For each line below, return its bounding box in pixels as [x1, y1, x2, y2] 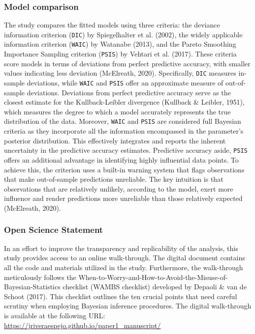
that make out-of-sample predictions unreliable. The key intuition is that [4, 174, 223, 184]
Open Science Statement [4, 223, 103, 236]
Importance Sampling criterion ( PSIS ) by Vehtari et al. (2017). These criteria [4, 49, 237, 59]
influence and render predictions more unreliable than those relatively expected [4, 193, 243, 203]
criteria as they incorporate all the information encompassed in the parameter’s [4, 126, 244, 136]
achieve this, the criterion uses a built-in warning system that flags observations [4, 164, 245, 174]
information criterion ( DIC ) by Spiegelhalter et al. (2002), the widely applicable [4, 29, 243, 39]
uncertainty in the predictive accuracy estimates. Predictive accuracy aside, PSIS [4, 145, 248, 155]
